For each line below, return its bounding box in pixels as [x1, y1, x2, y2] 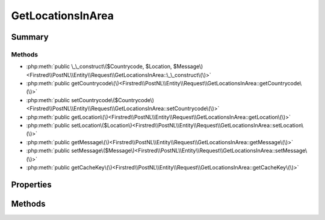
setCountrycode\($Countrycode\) [71, 96, 155, 103]
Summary [11, 32, 49, 42]
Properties [11, 179, 52, 189]
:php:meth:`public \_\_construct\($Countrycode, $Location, [26, 63, 172, 70]
